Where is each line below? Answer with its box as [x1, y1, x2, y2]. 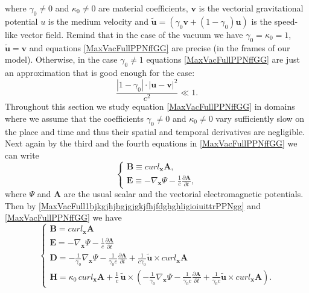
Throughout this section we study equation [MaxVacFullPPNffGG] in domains [5, 100, 295, 113]
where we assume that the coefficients [5, 112, 144, 124]
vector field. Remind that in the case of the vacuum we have [20, 28, 243, 40]
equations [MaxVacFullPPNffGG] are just [146, 53, 300, 66]
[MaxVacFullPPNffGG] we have [5, 211, 122, 224]
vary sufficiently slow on [215, 112, 305, 124]
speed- [274, 14, 298, 27]
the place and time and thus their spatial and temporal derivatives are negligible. [5, 125, 305, 137]
